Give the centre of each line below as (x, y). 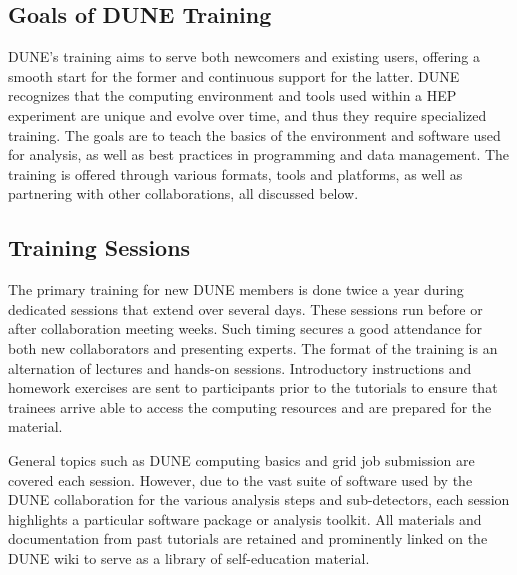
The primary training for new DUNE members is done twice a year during (236, 289)
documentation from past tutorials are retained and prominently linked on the (248, 538)
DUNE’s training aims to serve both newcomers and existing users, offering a (244, 56)
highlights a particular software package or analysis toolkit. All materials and (245, 518)
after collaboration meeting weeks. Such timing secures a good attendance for (245, 328)
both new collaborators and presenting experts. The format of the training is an (253, 347)
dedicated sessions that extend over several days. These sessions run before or (245, 308)
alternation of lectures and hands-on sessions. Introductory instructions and (240, 367)
